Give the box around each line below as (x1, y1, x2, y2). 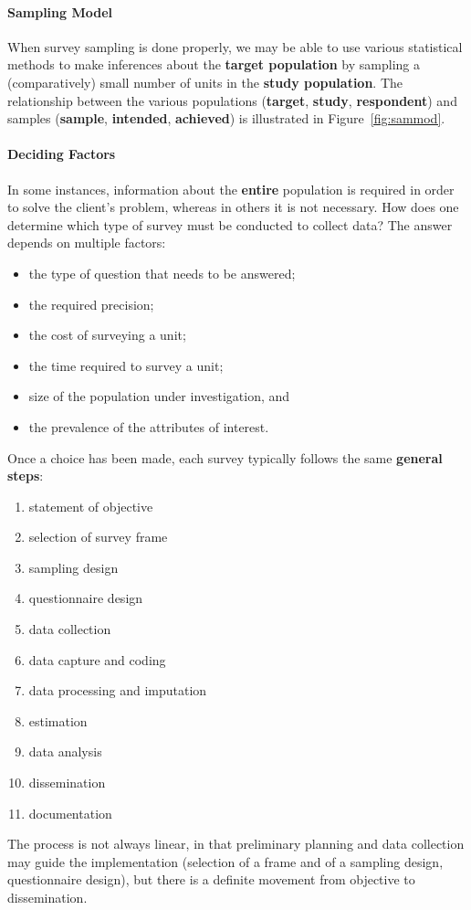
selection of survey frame (28, 527, 168, 546)
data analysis (28, 742, 102, 761)
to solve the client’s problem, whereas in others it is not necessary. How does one (7, 197, 459, 217)
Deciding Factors (7, 144, 116, 164)
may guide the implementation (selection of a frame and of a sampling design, (7, 852, 444, 871)
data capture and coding (28, 650, 166, 669)
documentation (28, 803, 112, 822)
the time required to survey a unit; (28, 355, 224, 375)
